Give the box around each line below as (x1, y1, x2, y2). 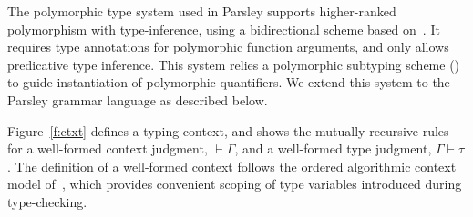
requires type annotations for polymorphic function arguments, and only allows (7, 37, 449, 56)
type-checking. (7, 192, 87, 211)
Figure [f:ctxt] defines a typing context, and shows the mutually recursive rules (7, 121, 449, 140)
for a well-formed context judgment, (7, 139, 208, 158)
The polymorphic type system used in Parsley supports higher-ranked (7, 2, 396, 20)
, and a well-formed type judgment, (234, 139, 432, 158)
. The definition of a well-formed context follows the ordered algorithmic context (7, 156, 457, 175)
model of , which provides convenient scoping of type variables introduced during (7, 174, 462, 193)
